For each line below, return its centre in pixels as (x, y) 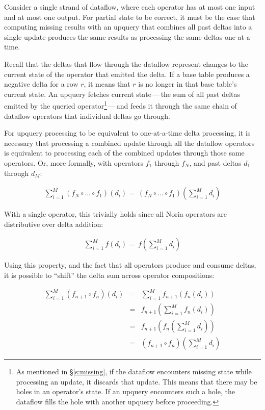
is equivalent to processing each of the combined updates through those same (124, 153)
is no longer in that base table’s (188, 84)
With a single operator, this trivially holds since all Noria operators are (116, 214)
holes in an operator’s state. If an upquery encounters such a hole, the (125, 391)
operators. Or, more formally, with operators (74, 162)
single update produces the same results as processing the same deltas (113, 36)
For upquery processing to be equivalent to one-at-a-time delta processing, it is (127, 133)
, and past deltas (215, 162)
